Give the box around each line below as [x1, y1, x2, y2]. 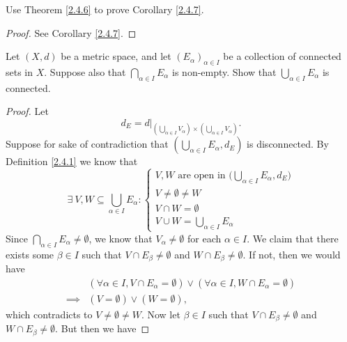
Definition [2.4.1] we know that [6, 154, 138, 169]
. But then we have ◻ [55, 321, 150, 336]
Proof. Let [6, 104, 49, 118]
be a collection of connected [223, 49, 341, 63]
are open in [178, 171, 226, 181]
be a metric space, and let [61, 49, 171, 63]
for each [187, 231, 222, 245]
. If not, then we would [242, 247, 341, 261]
